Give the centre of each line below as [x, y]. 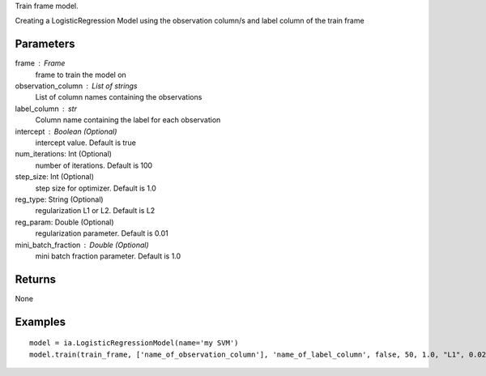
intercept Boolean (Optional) [66, 131]
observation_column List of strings [76, 86]
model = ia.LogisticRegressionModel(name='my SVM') [134, 343]
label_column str [46, 109]
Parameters [45, 44]
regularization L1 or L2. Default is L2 [95, 211]
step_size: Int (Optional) [55, 177]
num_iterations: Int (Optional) [64, 154]
